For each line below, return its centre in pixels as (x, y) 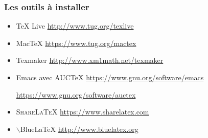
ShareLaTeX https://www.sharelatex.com (83, 112)
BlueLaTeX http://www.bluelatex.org (79, 129)
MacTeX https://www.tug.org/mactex (76, 43)
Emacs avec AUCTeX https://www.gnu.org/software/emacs (110, 77)
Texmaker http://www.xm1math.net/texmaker (90, 60)
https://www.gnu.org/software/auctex (76, 94)
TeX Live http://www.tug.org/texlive (75, 26)
